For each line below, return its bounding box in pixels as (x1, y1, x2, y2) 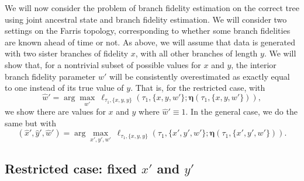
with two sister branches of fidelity (5, 47, 129, 59)
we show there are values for (5, 105, 106, 118)
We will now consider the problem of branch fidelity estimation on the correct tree (5, 2, 299, 13)
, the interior (231, 58, 277, 70)
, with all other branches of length (135, 47, 258, 59)
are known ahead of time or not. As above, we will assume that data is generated (5, 36, 295, 48)
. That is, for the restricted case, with (130, 81, 265, 94)
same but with (5, 116, 56, 129)
